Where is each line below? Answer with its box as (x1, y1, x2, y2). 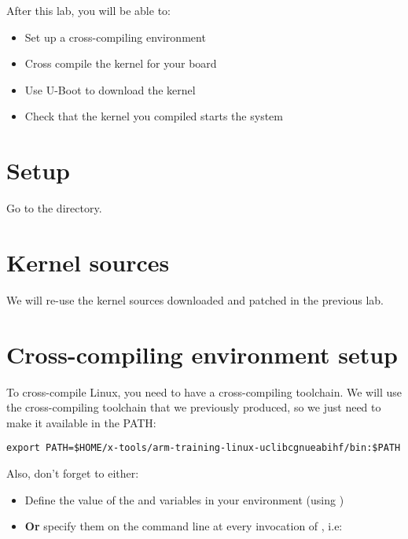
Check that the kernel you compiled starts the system (24, 108, 283, 124)
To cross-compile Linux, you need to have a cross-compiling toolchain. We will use (6, 383, 402, 400)
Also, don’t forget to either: (6, 464, 139, 481)
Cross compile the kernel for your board (24, 55, 217, 72)
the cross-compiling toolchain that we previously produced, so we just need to (6, 399, 381, 415)
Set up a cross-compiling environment (24, 28, 206, 45)
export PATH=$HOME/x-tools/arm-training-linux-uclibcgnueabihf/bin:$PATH (6, 442, 401, 454)
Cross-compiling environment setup (6, 338, 398, 370)
